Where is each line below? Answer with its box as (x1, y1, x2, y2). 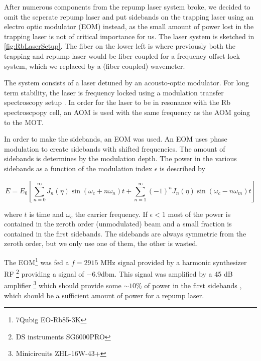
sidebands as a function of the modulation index (4, 163, 153, 173)
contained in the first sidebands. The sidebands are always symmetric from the (4, 228, 246, 238)
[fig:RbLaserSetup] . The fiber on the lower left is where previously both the (4, 41, 235, 51)
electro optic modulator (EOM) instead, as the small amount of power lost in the (4, 21, 254, 32)
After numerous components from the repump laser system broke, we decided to (4, 2, 250, 12)
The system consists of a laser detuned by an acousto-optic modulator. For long (4, 77, 249, 88)
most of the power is (168, 208, 231, 219)
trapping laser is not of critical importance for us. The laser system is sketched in (4, 31, 254, 41)
